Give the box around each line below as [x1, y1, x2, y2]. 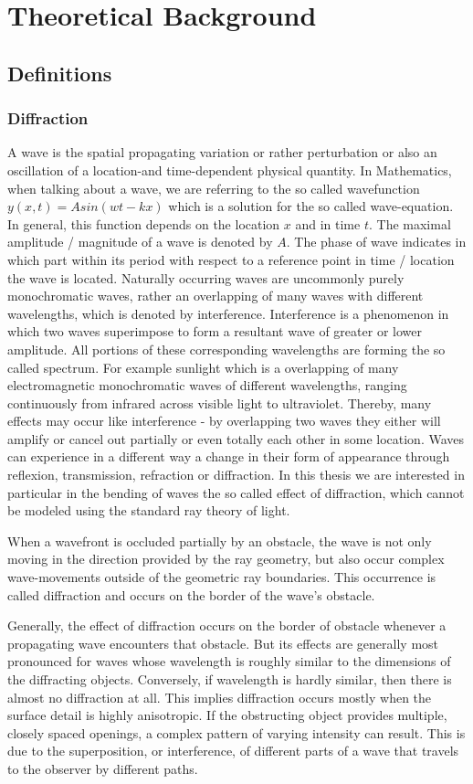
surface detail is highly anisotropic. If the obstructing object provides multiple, [7, 705, 447, 725]
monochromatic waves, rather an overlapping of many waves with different [7, 286, 424, 305]
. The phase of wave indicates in [286, 232, 467, 251]
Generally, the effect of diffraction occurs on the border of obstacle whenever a [7, 616, 447, 635]
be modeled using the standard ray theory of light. [7, 501, 290, 520]
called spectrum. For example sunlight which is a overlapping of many [7, 357, 399, 376]
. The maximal [368, 214, 451, 233]
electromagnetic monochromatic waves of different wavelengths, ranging [7, 376, 407, 395]
